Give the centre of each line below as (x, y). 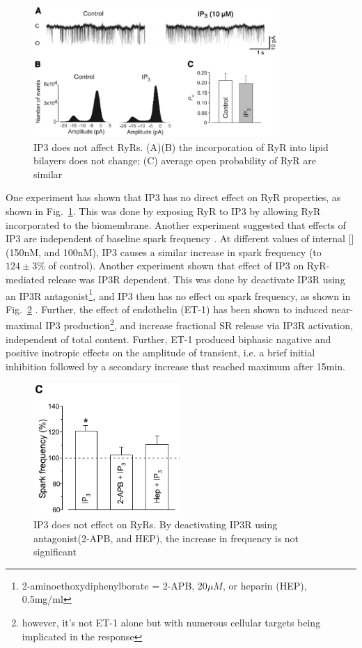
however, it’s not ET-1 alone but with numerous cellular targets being (171, 622)
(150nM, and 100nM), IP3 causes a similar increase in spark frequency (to (164, 252)
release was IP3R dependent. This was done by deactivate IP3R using (196, 279)
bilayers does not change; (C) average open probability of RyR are (175, 160)
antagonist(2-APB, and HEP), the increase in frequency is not (166, 538)
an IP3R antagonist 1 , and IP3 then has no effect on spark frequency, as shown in (178, 294)
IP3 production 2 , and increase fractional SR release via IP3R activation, (199, 324)
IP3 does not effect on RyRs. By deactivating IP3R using (156, 524)
